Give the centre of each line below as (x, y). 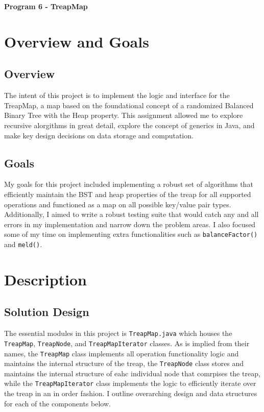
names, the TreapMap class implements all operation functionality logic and (122, 353)
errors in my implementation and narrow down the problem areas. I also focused (130, 224)
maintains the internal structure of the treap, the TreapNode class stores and (124, 363)
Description (46, 279)
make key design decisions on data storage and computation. (99, 135)
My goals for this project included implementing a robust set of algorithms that (129, 184)
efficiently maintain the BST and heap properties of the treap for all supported (128, 194)
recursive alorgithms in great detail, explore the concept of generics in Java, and (129, 125)
